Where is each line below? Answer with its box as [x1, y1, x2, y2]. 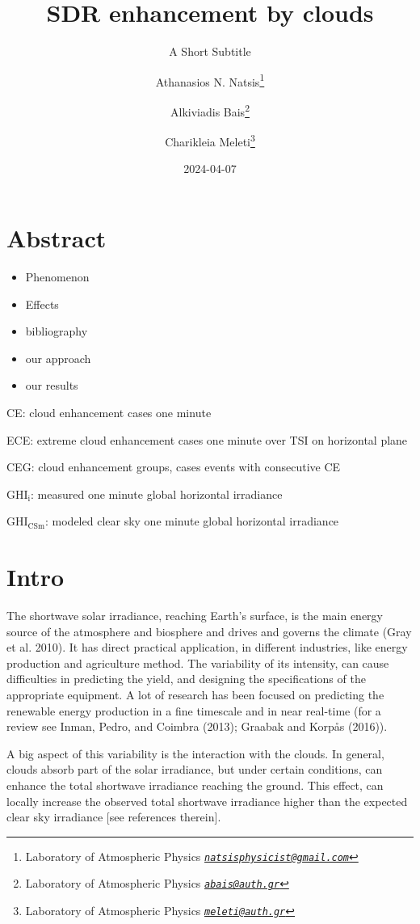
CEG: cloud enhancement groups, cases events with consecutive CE [6, 458, 341, 475]
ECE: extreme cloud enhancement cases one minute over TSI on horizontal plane [6, 431, 408, 448]
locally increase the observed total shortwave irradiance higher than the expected [6, 792, 408, 809]
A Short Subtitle [169, 43, 251, 60]
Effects [25, 295, 59, 312]
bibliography [25, 323, 88, 340]
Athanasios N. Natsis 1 [155, 70, 265, 90]
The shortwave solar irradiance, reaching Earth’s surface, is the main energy [6, 607, 383, 624]
